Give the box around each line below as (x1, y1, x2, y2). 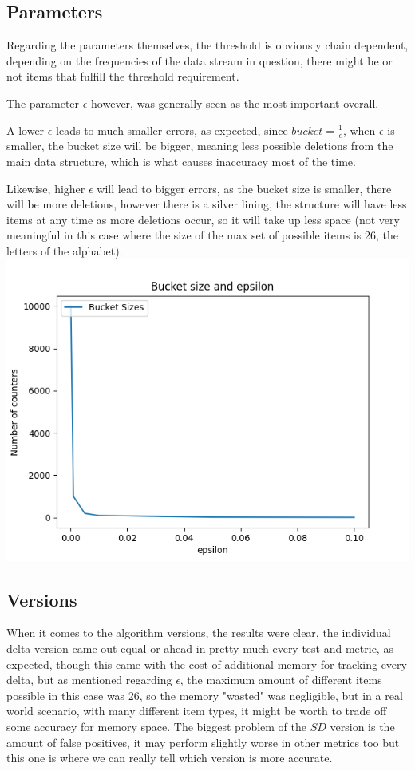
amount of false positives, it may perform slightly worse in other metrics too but (6, 733, 400, 750)
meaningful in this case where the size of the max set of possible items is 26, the (6, 227, 398, 243)
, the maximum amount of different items (180, 671, 382, 688)
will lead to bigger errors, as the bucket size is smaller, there (97, 180, 392, 196)
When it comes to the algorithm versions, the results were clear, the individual (6, 624, 391, 641)
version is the (330, 718, 395, 734)
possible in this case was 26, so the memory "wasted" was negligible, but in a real (6, 686, 403, 703)
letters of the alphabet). (6, 242, 123, 259)
